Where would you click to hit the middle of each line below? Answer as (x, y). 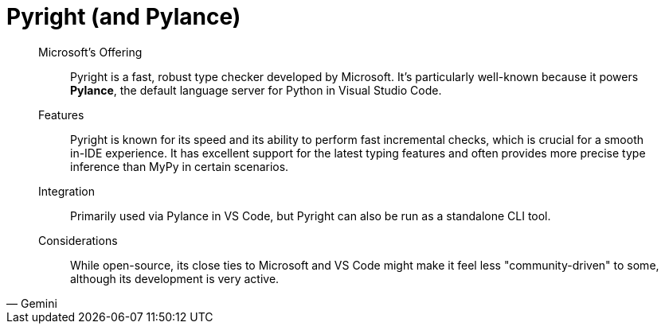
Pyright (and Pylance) (124, 17)
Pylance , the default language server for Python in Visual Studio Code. (256, 90)
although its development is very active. (175, 278)
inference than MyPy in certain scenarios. (180, 166)
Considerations (78, 240)
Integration (66, 191)
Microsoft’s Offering (90, 52)
